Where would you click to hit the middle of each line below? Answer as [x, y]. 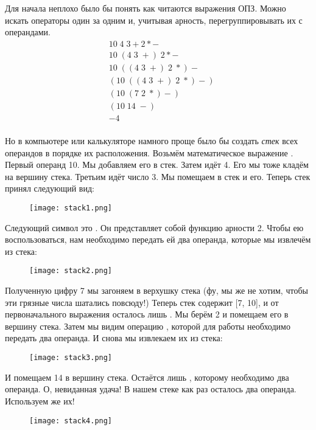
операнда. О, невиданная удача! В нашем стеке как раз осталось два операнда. [151, 389]
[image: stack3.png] [71, 358]
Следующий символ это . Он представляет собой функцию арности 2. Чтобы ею [154, 227]
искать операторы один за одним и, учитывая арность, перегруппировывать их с [154, 20]
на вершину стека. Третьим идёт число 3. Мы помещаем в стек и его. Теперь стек [158, 176]
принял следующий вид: [50, 188]
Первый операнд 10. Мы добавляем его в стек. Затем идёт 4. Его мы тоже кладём [157, 165]
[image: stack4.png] [71, 421]
